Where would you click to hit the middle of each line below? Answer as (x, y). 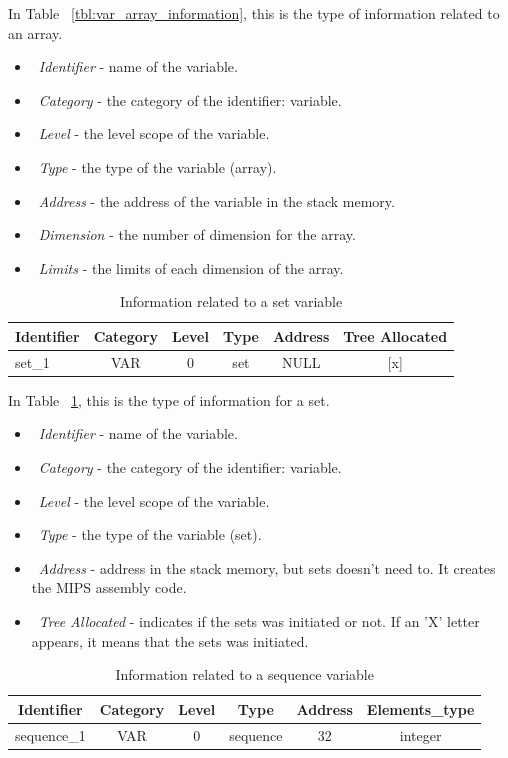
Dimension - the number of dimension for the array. (197, 234)
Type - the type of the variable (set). (150, 534)
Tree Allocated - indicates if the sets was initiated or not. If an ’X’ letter (259, 621)
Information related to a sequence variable (244, 674)
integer (420, 734)
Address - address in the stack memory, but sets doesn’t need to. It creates (267, 567)
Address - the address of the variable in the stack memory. (216, 200)
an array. (35, 32)
